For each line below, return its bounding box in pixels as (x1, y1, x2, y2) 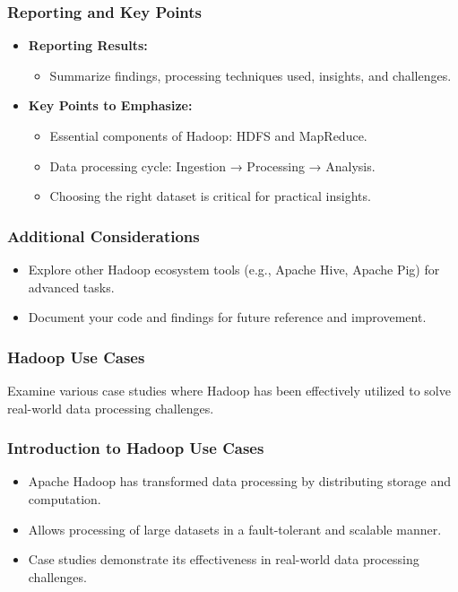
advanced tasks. (28, 277, 115, 296)
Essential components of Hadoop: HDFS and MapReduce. (49, 126, 367, 144)
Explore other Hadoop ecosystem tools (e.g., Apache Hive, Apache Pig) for (28, 260, 440, 278)
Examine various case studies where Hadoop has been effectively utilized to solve (7, 381, 451, 399)
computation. (28, 490, 101, 508)
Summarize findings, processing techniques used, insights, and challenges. (49, 65, 452, 84)
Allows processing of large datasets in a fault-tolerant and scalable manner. (28, 519, 442, 538)
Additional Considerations (7, 224, 200, 247)
